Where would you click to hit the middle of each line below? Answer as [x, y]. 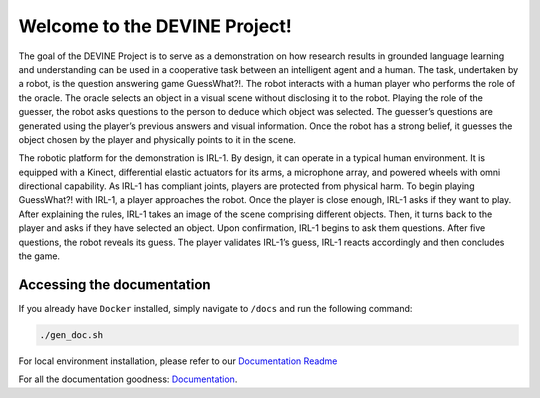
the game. [39, 256]
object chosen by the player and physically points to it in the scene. [157, 139]
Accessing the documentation [114, 284]
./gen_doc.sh [71, 334]
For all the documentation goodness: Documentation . [128, 379]
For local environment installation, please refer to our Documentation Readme [178, 361]
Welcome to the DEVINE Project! [155, 26]
